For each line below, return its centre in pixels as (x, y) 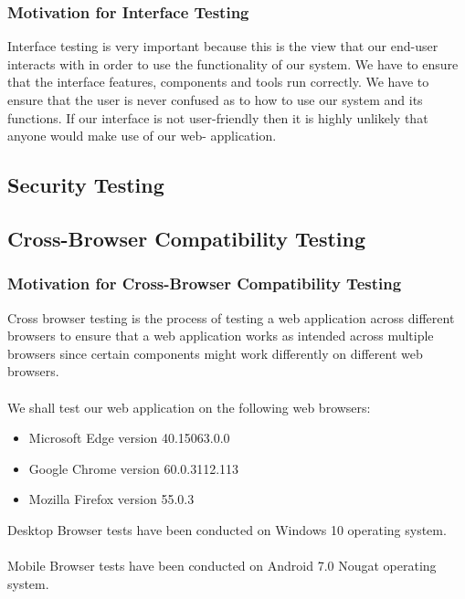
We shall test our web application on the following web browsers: (189, 407)
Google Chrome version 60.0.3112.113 (134, 468)
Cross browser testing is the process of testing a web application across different (231, 317)
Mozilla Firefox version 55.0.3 (111, 499)
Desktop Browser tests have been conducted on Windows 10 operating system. (227, 529)
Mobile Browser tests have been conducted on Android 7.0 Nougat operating (222, 566)
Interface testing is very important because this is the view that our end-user (223, 46)
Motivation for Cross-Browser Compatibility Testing (205, 284)
